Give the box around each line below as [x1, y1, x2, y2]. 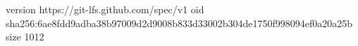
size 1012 [6, 29, 44, 44]
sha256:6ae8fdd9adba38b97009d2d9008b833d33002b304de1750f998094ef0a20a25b [6, 15, 353, 30]
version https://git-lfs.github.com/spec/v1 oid [6, 2, 204, 16]
